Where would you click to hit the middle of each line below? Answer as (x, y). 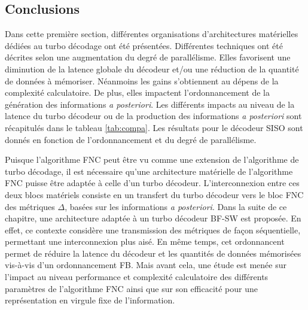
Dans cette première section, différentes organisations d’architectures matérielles (152, 34)
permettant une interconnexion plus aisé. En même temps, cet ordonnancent (145, 241)
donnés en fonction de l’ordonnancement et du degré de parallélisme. (131, 139)
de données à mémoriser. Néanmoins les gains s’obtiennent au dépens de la (142, 80)
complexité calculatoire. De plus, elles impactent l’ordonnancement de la (137, 92)
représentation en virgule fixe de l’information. (90, 300)
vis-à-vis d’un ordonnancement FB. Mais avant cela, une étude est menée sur (146, 265)
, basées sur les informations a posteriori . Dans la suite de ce (176, 206)
